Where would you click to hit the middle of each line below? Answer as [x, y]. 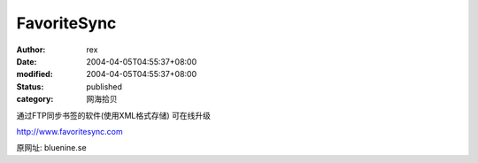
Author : [31, 50]
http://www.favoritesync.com [69, 131]
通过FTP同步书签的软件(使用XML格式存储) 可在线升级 [114, 115]
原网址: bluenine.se [52, 148]
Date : [27, 61]
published [104, 86]
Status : [30, 86]
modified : [35, 74]
